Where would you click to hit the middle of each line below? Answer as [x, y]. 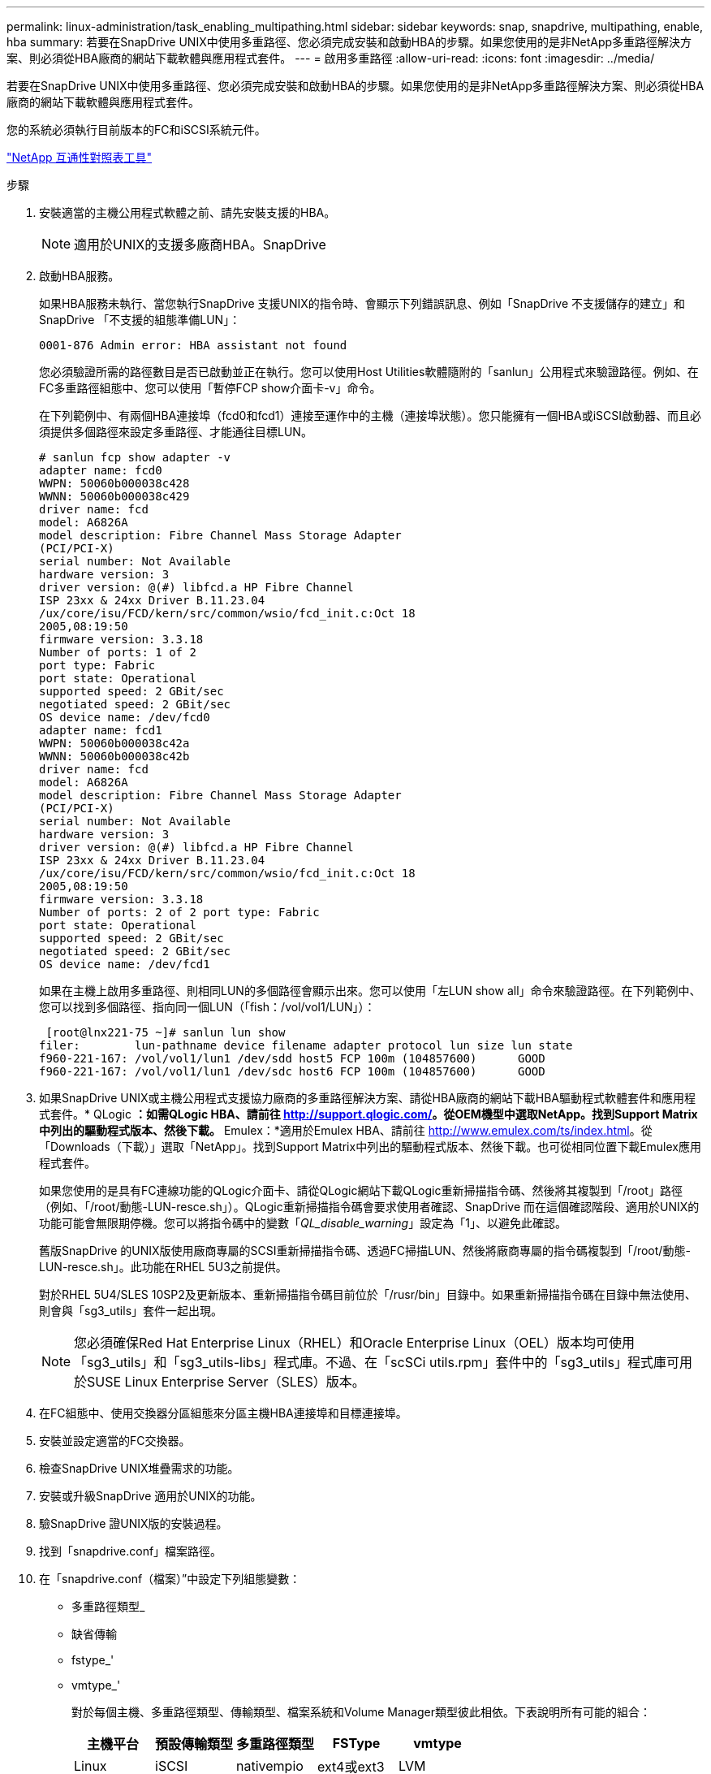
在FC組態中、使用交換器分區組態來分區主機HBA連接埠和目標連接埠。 [223, 1413]
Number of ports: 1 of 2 [118, 652]
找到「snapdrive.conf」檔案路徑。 [131, 1551]
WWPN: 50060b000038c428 [114, 483]
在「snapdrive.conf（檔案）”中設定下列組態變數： [170, 1579]
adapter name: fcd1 [101, 730]
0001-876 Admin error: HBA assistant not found [193, 345]
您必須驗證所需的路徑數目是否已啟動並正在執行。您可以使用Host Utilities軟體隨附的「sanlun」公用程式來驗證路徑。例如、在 [369, 372]
